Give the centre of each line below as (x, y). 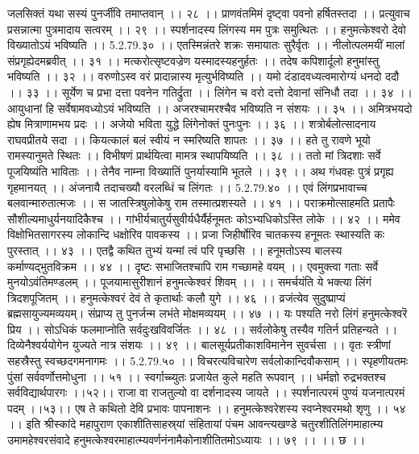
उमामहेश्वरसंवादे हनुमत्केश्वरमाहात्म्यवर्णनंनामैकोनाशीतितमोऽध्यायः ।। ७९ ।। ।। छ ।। (187, 440)
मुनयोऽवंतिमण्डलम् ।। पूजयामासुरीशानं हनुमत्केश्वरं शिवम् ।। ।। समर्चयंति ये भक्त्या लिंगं (189, 282)
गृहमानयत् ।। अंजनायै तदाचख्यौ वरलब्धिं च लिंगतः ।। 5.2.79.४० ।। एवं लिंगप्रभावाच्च (187, 187)
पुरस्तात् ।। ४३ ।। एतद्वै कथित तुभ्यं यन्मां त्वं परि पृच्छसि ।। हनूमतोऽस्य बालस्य (175, 250)
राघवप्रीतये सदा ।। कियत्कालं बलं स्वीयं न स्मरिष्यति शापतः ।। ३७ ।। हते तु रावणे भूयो (189, 139)
